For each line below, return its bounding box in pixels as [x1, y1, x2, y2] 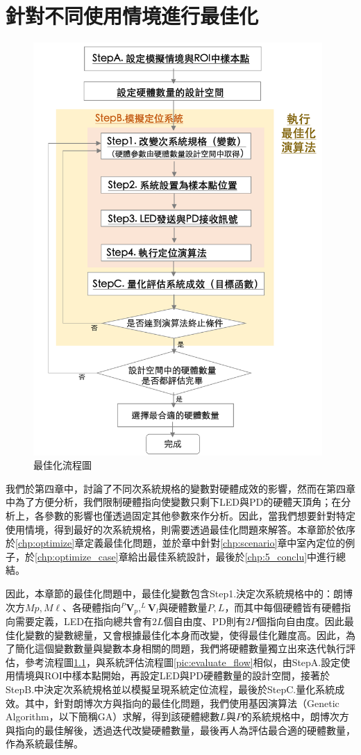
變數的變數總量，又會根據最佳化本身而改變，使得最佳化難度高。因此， [24, 627, 346, 642]
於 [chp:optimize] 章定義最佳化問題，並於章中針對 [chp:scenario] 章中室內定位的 [6, 536, 346, 550]
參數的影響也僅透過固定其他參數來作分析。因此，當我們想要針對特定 [44, 508, 355, 523]
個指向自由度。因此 [256, 614, 344, 629]
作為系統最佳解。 [6, 736, 83, 751]
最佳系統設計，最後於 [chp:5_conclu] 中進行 [147, 549, 337, 563]
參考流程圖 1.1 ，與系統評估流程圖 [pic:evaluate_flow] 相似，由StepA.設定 [24, 654, 341, 669]
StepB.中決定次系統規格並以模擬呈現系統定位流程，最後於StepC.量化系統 [6, 682, 335, 697]
